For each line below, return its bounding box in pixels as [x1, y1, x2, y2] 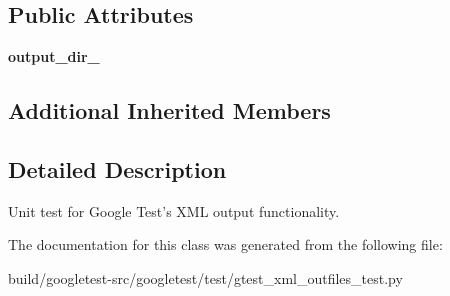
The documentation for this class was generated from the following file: [8, 234, 443, 255]
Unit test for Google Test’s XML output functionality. [8, 200, 340, 221]
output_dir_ [8, 46, 100, 67]
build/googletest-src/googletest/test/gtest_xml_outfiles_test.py [8, 267, 403, 288]
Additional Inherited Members [8, 95, 331, 126]
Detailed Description [8, 153, 227, 184]
